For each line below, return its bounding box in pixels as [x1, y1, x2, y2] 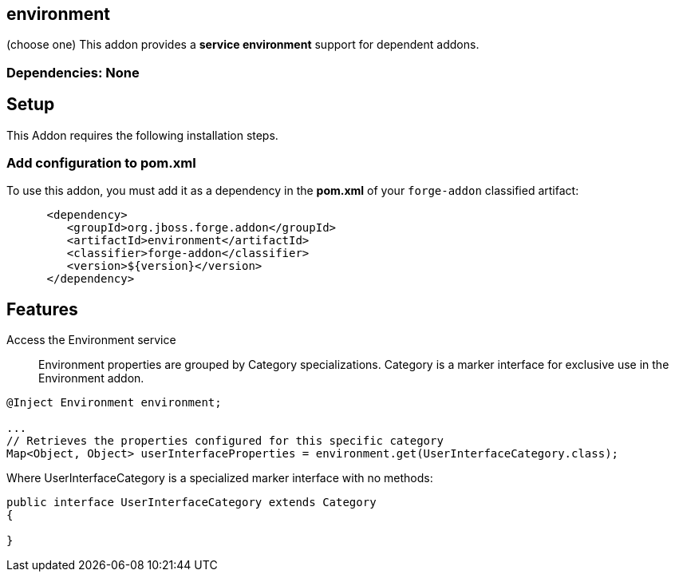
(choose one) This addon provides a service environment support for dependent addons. [6, 38, 480, 52]
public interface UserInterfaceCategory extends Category [6, 496, 377, 509]
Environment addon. [38, 371, 144, 386]
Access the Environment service [6, 333, 176, 347]
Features [6, 299, 78, 319]
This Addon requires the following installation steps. [6, 128, 278, 142]
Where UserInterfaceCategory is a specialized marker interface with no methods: [6, 471, 433, 485]
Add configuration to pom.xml [6, 155, 196, 172]
